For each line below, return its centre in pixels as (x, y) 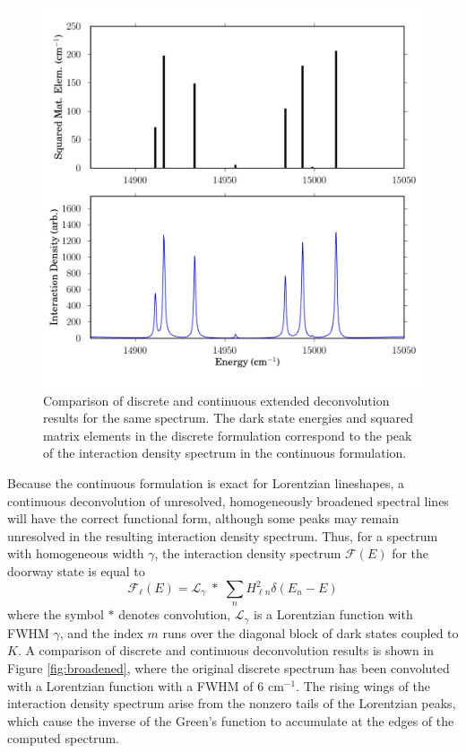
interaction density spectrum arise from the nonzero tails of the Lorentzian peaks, (232, 703)
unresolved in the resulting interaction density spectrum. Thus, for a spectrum (223, 535)
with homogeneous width (76, 553)
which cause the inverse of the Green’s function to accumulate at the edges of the (231, 720)
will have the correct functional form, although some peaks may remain (203, 518)
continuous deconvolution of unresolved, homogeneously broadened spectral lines (228, 500)
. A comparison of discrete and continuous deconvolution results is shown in (226, 650)
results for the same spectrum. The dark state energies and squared (228, 418)
